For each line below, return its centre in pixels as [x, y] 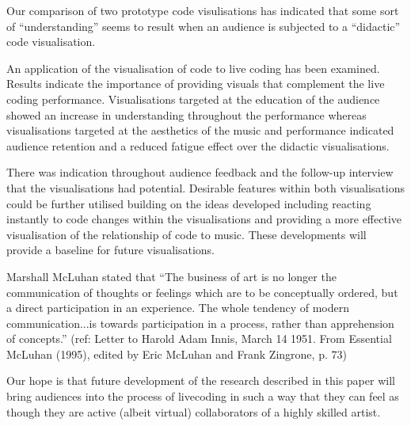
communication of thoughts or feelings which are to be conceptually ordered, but [202, 292]
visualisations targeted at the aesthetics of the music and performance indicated [200, 130]
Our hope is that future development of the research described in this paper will [201, 380]
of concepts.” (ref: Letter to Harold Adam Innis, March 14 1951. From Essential [199, 339]
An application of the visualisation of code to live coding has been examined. [193, 68]
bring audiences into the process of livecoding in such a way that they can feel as [203, 396]
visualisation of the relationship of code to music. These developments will [186, 234]
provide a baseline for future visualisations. [110, 250]
